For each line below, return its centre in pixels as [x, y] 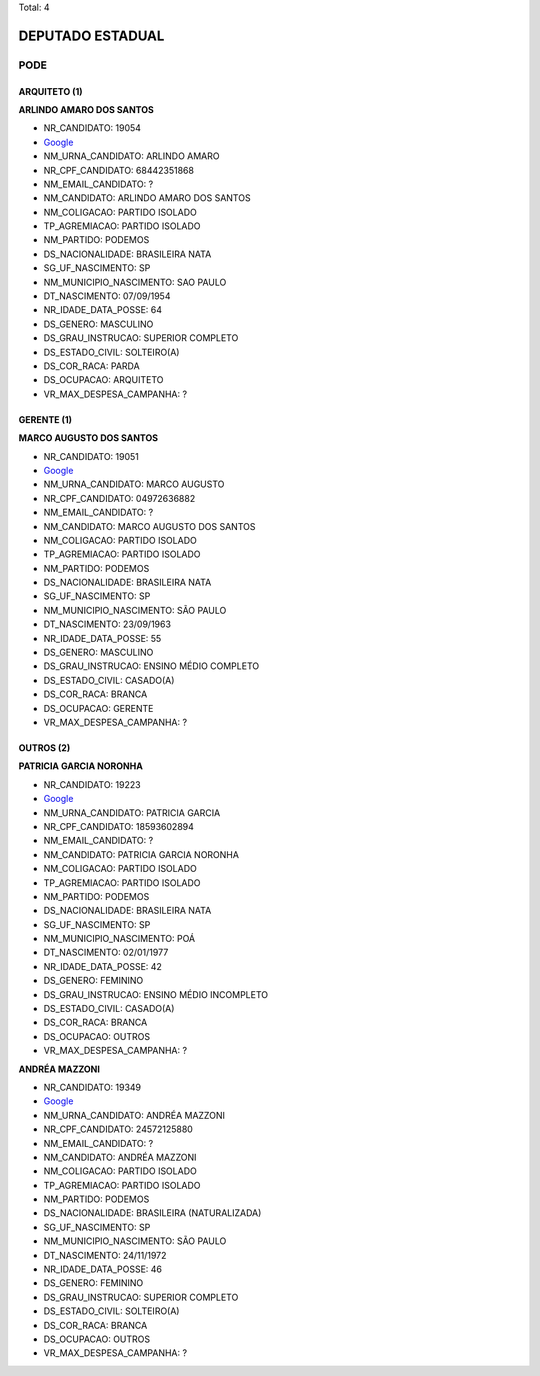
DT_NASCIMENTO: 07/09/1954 [107, 296]
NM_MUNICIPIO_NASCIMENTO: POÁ [119, 939]
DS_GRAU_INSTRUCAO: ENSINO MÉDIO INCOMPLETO [156, 994]
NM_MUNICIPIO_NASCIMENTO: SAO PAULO [135, 282]
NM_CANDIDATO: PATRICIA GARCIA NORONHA [141, 854]
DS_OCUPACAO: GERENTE [98, 708]
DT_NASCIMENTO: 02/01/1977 [106, 952]
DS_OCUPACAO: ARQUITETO [103, 380]
